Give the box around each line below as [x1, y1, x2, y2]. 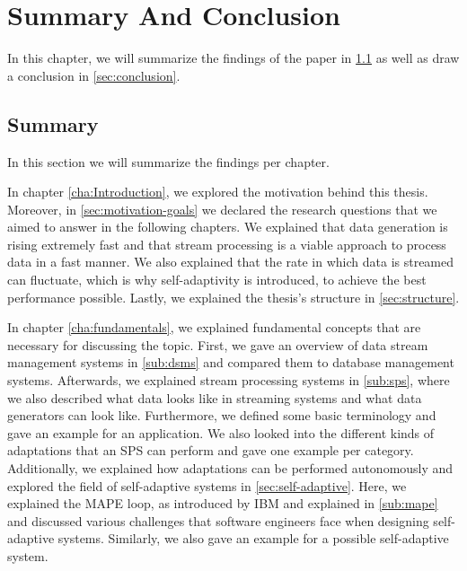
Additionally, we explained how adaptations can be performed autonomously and [7, 459, 454, 478]
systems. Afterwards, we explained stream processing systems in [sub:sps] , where [7, 371, 450, 390]
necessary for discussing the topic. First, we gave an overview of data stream [7, 335, 428, 354]
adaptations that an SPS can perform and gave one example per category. [7, 441, 414, 460]
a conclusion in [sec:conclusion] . [7, 66, 181, 84]
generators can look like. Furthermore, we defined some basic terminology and [7, 406, 436, 425]
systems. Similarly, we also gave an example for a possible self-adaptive [57, 529, 449, 548]
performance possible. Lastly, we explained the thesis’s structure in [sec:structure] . [7, 287, 460, 306]
